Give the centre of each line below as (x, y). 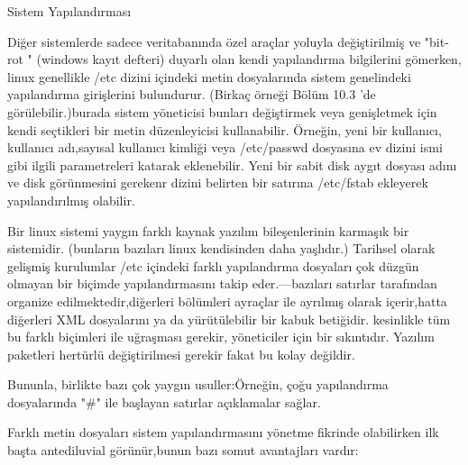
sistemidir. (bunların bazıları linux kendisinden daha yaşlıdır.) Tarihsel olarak (221, 248)
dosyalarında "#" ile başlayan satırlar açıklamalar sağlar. (164, 401)
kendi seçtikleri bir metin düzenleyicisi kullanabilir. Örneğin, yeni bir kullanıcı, (225, 129)
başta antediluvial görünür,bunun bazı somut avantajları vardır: (183, 450)
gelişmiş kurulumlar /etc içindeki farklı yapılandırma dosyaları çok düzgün (213, 265)
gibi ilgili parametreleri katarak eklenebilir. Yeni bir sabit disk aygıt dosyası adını (232, 164)
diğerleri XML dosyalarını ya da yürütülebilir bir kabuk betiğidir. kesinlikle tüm (229, 319)
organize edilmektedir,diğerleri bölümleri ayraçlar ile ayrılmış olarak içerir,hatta (227, 301)
